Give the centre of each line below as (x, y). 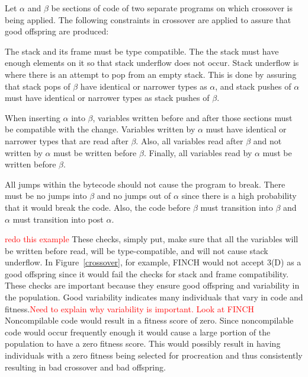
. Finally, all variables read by (198, 152)
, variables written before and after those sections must (192, 117)
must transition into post (58, 219)
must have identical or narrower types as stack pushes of (107, 98)
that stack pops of (38, 86)
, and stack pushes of (253, 86)
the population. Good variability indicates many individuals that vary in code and (154, 297)
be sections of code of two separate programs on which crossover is (172, 8)
